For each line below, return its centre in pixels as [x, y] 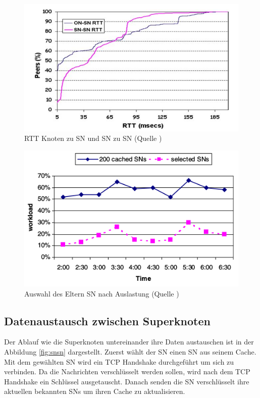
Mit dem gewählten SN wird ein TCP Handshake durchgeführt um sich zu [119, 361]
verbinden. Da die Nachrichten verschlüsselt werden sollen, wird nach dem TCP [127, 371]
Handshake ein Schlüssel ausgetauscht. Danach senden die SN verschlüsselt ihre [127, 381]
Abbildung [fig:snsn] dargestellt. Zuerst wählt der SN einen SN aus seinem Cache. [130, 352]
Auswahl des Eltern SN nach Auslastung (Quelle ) [102, 293]
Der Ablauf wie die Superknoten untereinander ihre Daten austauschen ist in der [129, 342]
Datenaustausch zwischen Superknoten [107, 320]
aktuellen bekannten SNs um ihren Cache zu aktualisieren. [95, 391]
